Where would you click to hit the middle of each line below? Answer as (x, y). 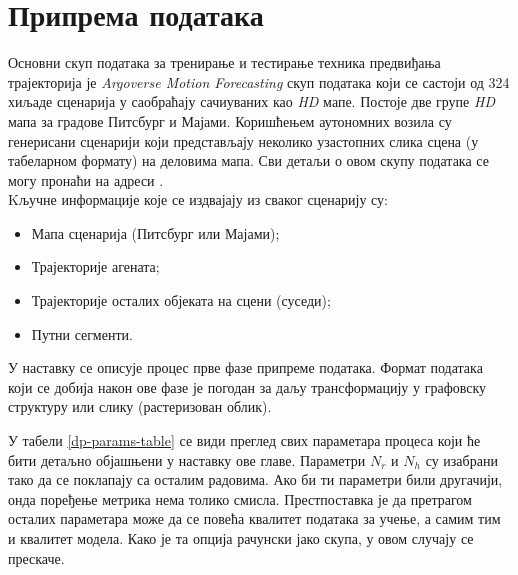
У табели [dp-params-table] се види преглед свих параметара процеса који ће (244, 440)
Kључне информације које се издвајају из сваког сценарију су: (198, 199)
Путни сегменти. (82, 333)
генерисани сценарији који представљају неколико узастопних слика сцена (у (243, 140)
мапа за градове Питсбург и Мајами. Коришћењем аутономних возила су (230, 120)
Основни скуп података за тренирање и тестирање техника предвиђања (224, 62)
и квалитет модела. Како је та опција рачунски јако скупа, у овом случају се (241, 538)
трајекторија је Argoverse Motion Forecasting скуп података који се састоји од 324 (259, 81)
